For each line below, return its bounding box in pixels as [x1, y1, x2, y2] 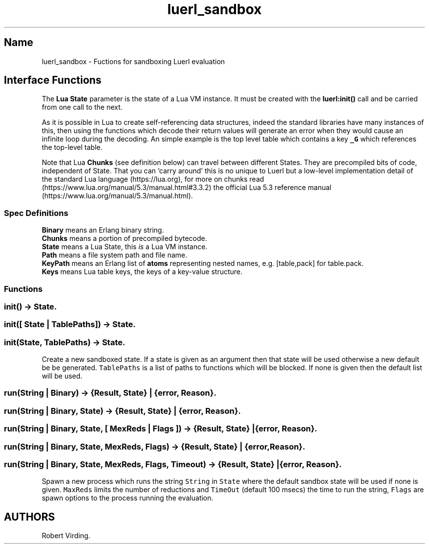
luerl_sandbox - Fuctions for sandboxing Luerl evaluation [42, 57, 225, 66]
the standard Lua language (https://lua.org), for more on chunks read [42, 175, 264, 184]
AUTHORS [4, 510, 55, 523]
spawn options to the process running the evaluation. [42, 494, 214, 502]
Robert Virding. [42, 531, 91, 540]
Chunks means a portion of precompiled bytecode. [42, 234, 207, 243]
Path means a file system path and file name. [42, 251, 188, 260]
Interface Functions [4, 74, 102, 87]
